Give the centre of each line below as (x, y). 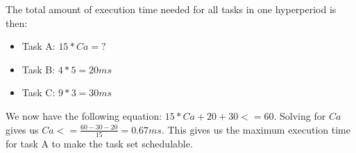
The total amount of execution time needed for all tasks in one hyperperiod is (171, 9)
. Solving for (300, 115)
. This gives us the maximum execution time (256, 129)
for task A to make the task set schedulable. (99, 143)
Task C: (39, 92)
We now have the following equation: (84, 115)
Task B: (39, 69)
